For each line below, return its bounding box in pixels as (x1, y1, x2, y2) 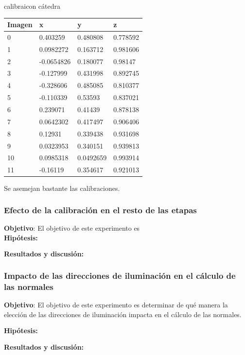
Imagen (7, 19, 33, 30)
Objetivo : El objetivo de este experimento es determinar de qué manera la (4, 300, 228, 310)
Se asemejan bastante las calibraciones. (4, 183, 120, 193)
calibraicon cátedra (4, 1, 60, 11)
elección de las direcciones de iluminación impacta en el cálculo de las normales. (4, 309, 242, 319)
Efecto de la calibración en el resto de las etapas (4, 203, 197, 216)
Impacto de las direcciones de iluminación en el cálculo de (4, 269, 236, 281)
